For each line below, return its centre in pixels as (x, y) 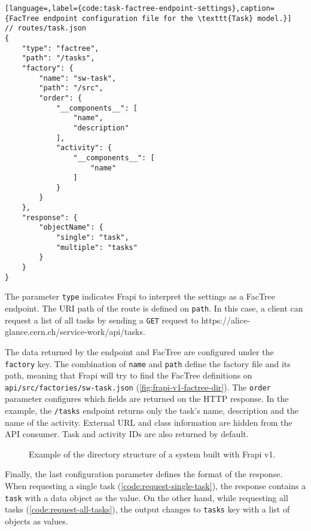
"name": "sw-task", (78, 78)
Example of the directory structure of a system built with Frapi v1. (152, 454)
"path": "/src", (71, 88)
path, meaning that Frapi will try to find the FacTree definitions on (129, 375)
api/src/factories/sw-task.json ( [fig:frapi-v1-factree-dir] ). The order (138, 387)
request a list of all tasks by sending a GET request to (102, 320)
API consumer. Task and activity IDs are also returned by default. (127, 434)
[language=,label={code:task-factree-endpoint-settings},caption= (140, 8)
